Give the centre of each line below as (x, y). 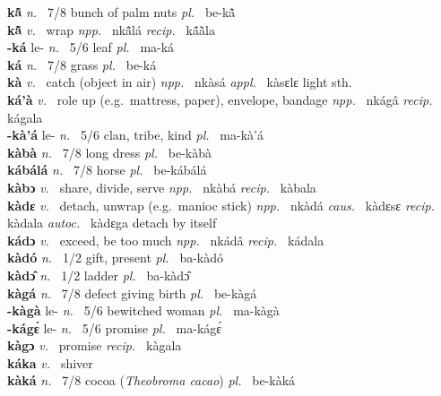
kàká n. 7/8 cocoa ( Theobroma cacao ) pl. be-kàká (151, 380)
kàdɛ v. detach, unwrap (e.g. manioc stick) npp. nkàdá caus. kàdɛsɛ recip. (221, 205)
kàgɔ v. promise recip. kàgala (95, 345)
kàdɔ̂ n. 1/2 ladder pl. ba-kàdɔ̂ (99, 275)
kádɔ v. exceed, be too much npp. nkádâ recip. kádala (166, 240)
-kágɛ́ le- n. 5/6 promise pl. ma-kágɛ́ (115, 327)
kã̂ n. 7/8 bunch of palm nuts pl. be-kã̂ (121, 12)
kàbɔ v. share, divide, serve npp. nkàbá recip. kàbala (162, 187)
